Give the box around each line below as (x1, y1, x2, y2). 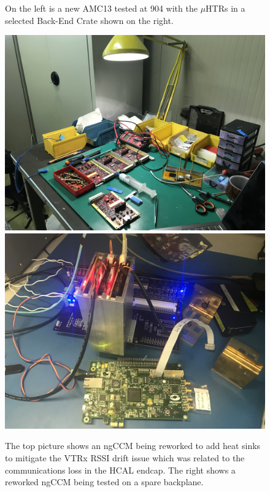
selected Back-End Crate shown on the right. (5, 14, 174, 26)
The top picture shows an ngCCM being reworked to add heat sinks (5, 439, 261, 452)
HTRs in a (206, 2, 245, 14)
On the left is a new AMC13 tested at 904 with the (5, 2, 198, 14)
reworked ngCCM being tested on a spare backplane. (5, 475, 204, 488)
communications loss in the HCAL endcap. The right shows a (5, 463, 236, 476)
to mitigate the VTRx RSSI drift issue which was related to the (5, 451, 245, 464)
